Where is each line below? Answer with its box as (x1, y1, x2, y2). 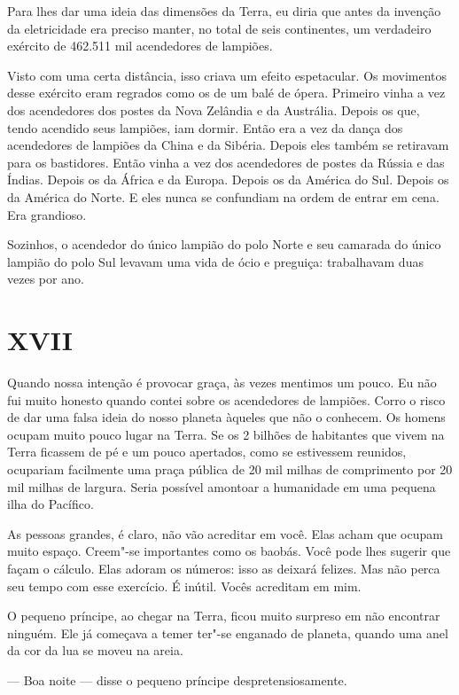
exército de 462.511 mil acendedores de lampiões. (7, 36, 273, 55)
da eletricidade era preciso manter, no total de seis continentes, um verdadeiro (7, 19, 432, 37)
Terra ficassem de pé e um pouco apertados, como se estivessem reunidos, (7, 442, 407, 461)
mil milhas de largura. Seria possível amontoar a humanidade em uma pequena (7, 477, 436, 496)
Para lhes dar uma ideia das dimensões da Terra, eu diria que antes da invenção (7, 2, 441, 20)
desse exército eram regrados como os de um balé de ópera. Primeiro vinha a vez (7, 83, 446, 102)
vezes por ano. (7, 269, 84, 288)
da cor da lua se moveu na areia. (7, 641, 183, 660)
